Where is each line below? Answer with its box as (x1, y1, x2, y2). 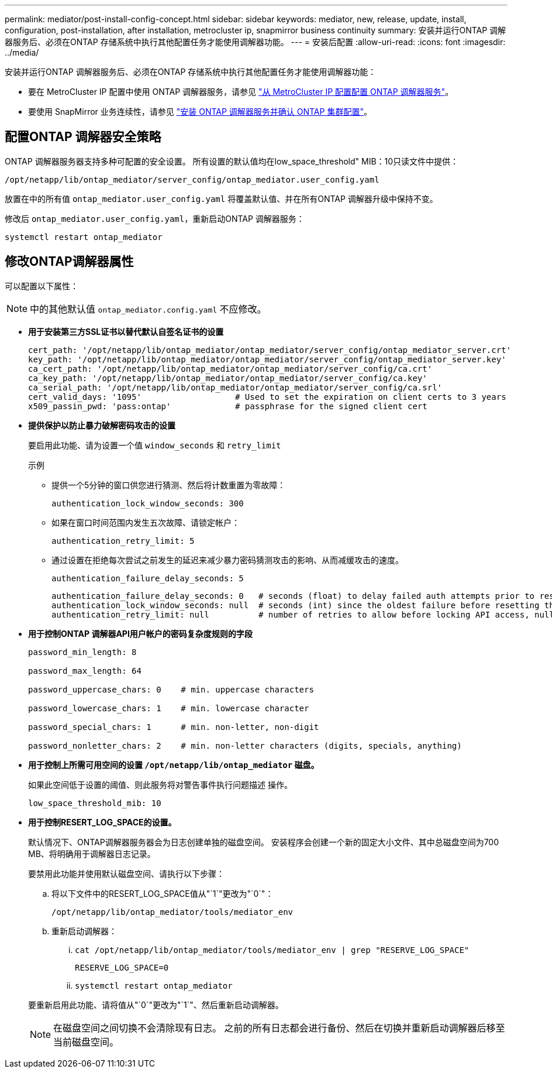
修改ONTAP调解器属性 (5, 254, 134, 269)
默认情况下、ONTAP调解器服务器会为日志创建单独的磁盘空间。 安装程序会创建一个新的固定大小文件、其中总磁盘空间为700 (28, 837, 499, 847)
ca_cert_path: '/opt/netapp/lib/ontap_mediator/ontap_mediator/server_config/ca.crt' (28, 364, 433, 373)
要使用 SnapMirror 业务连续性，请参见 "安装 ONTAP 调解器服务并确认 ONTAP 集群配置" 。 (28, 107, 372, 116)
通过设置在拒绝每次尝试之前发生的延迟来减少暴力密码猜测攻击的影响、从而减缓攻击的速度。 (51, 554, 403, 565)
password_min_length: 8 (28, 647, 137, 657)
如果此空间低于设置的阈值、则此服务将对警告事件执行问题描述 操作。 (28, 779, 292, 790)
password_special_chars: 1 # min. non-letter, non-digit (28, 722, 319, 732)
